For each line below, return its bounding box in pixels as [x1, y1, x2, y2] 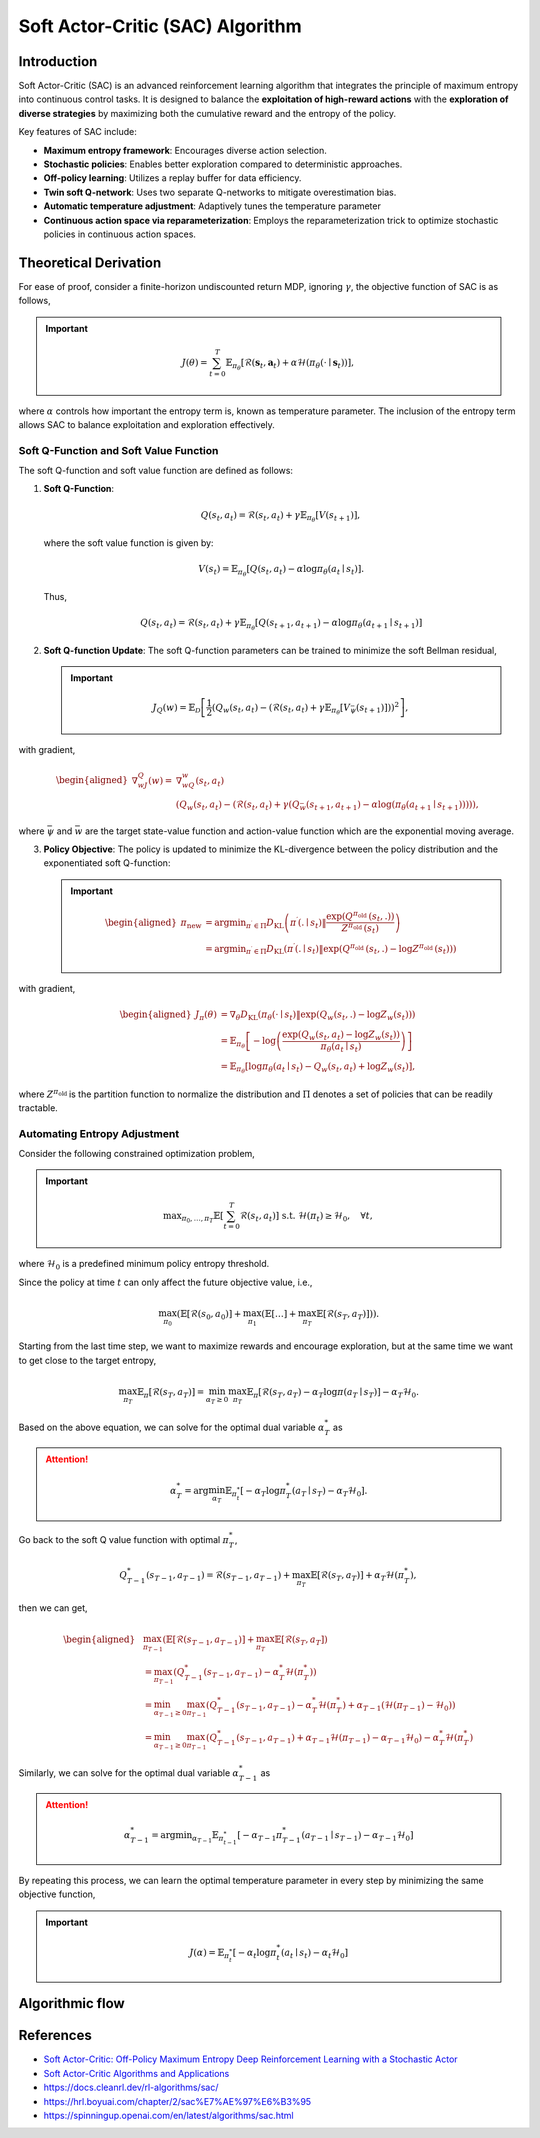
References [18, 2027, 92, 2044]
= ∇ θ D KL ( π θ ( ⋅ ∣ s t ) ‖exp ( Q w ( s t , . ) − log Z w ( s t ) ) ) [220, 1009, 416, 1023]
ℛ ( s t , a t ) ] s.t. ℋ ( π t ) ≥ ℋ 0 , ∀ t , [239, 1210, 374, 1224]
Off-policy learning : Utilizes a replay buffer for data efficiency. [43, 172, 302, 184]
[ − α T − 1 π [236, 1830, 283, 1843]
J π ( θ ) [195, 1009, 217, 1023]
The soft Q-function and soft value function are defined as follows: [18, 465, 294, 477]
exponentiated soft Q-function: [43, 857, 171, 869]
